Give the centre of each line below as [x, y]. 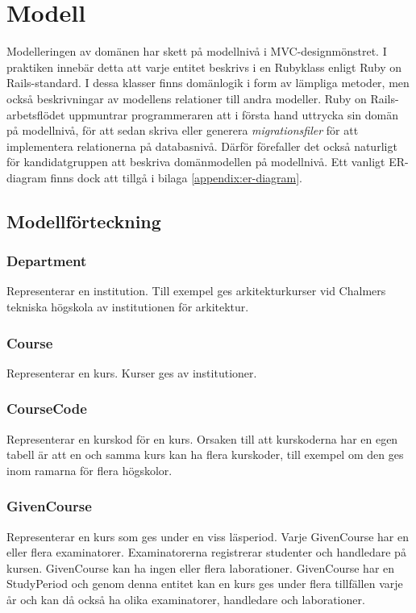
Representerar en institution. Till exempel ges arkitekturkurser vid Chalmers [196, 291]
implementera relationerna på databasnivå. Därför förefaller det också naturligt [202, 146]
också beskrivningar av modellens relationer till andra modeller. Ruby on [187, 98]
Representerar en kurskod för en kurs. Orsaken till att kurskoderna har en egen [202, 438]
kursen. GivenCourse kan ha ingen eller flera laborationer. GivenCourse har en [201, 567]
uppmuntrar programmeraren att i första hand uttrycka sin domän [233, 114]
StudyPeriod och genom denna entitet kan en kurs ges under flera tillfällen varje [205, 584]
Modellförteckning [84, 221]
